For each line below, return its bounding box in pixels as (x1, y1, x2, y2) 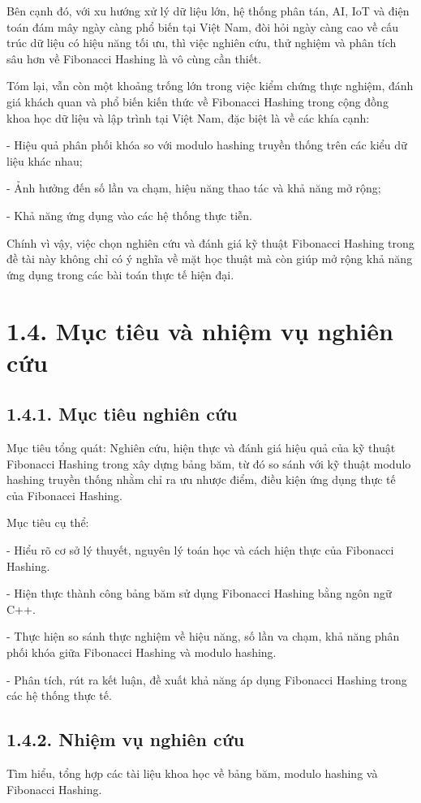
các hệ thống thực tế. (6, 687, 112, 704)
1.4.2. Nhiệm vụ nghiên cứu (6, 727, 245, 752)
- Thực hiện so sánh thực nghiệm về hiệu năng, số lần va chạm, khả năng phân (6, 628, 400, 645)
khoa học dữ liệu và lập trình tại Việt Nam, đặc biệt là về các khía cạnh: (6, 109, 370, 126)
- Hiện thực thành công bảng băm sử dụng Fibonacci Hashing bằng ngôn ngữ (6, 585, 392, 602)
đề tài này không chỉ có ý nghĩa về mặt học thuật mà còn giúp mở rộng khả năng (6, 250, 413, 267)
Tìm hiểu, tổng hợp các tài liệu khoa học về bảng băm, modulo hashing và (6, 765, 378, 781)
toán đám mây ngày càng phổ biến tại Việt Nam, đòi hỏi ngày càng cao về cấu (6, 18, 398, 35)
